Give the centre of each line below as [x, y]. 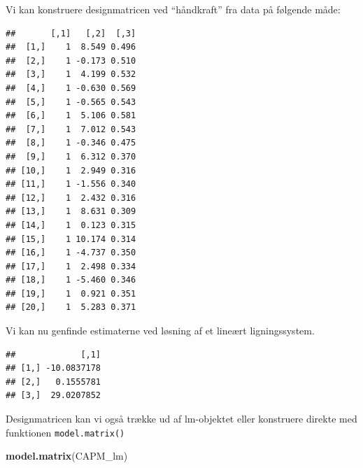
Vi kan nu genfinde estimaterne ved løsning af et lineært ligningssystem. [160, 331]
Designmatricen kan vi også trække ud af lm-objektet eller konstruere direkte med [181, 419]
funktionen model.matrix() [65, 432]
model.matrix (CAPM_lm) [67, 456]
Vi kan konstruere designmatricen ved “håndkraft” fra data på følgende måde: [173, 9]
